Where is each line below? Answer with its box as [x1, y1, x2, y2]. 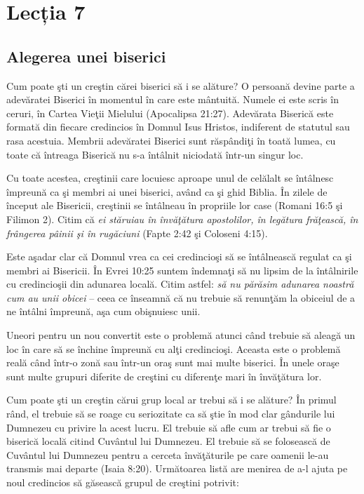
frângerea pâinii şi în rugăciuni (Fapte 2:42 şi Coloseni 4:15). [6, 225, 268, 240]
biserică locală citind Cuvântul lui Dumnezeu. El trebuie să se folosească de [6, 434, 330, 448]
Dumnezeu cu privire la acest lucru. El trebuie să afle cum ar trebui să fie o [6, 420, 331, 434]
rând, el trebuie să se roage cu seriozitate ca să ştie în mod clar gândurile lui [6, 406, 335, 421]
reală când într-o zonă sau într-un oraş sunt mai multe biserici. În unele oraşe [6, 355, 339, 370]
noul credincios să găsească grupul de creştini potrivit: [6, 475, 239, 490]
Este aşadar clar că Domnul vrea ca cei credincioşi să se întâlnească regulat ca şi [6, 249, 352, 264]
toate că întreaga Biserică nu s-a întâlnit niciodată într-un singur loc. [6, 147, 304, 161]
